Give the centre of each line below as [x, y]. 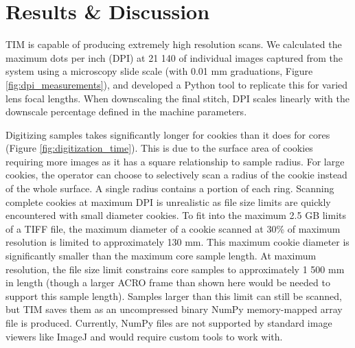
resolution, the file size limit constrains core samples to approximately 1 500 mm [175, 269]
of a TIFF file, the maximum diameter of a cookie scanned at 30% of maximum [173, 228]
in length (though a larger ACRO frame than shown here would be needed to [168, 282]
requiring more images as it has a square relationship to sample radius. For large [175, 161]
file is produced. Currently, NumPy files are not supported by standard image [169, 323]
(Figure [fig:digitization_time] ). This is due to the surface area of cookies [159, 148]
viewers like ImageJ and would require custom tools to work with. [144, 336]
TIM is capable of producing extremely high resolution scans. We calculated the [174, 44]
